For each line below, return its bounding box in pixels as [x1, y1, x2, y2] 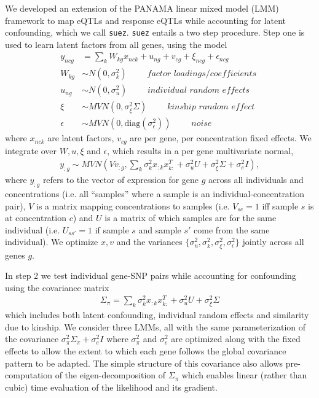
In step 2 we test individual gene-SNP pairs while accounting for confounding [5, 269, 296, 282]
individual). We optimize [5, 235, 98, 248]
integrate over [5, 144, 57, 157]
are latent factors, [47, 131, 114, 144]
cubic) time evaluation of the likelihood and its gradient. [5, 380, 218, 393]
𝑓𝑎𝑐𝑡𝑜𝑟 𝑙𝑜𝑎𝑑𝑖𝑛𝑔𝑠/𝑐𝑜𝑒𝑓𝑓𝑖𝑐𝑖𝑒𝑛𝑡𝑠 [147, 69, 257, 79]
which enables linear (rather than [181, 369, 307, 381]
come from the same [194, 223, 270, 236]
